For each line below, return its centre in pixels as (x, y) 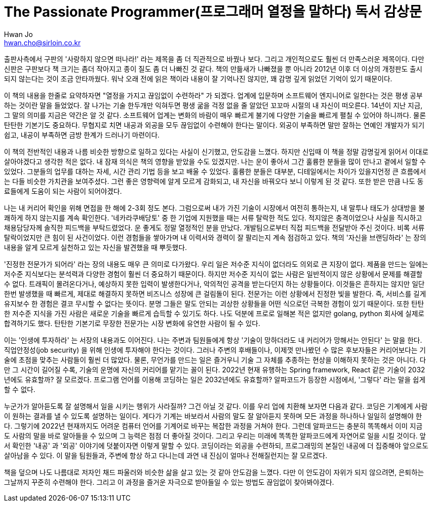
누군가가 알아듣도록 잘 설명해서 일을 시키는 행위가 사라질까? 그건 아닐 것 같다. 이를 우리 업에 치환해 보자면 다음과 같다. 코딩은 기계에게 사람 (216, 406)
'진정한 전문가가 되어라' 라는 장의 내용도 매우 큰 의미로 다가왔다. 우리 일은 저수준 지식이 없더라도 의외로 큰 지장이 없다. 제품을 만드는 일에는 (216, 264)
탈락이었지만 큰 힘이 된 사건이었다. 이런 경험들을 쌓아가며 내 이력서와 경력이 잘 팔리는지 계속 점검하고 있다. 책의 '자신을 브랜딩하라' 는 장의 (215, 237)
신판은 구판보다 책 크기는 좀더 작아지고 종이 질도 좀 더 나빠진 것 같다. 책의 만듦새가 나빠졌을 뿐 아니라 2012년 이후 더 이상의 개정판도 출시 (213, 69)
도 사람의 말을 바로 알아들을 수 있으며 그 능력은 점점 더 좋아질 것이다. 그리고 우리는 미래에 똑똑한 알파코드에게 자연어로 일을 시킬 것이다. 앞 (215, 435)
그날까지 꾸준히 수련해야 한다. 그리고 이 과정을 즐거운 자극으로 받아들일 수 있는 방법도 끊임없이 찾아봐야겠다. (169, 482)
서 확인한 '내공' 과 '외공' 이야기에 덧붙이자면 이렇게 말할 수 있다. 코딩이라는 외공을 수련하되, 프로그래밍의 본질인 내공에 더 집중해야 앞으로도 (216, 445)
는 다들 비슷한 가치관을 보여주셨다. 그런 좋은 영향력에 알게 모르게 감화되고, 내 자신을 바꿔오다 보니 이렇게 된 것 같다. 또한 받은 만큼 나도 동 (214, 181)
